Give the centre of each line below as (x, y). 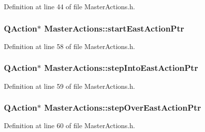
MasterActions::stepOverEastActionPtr (123, 107)
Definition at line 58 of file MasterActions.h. (69, 46)
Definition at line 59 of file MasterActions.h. (69, 86)
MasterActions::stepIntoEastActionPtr (121, 68)
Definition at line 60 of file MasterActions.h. (69, 125)
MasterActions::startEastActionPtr (114, 28)
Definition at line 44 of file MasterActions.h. (69, 6)
